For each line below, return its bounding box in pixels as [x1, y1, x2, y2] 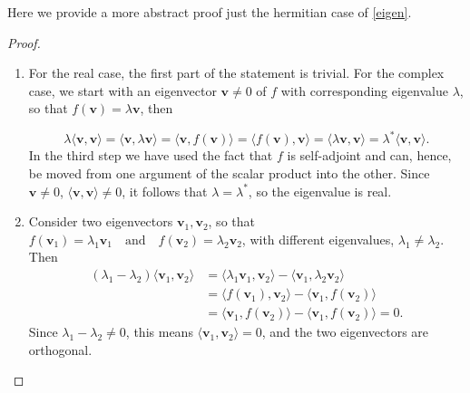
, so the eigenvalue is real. [248, 181, 392, 200]
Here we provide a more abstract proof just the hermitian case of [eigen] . [7, 3, 412, 21]
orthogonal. [28, 340, 93, 359]
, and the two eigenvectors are [261, 322, 429, 341]
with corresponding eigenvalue [280, 81, 448, 100]
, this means [125, 322, 193, 341]
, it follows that [122, 181, 208, 200]
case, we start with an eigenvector [28, 81, 217, 100]
